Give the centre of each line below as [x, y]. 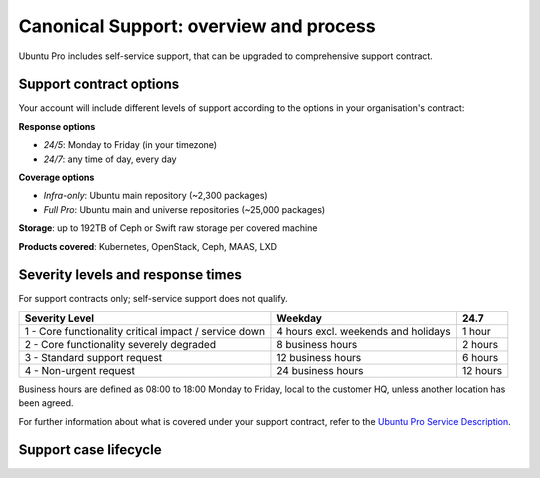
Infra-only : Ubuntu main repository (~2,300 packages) [156, 196]
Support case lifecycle [90, 450]
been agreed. [46, 403]
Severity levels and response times [130, 275]
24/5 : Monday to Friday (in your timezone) [130, 145]
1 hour [476, 331]
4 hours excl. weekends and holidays [364, 331]
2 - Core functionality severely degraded [120, 344]
